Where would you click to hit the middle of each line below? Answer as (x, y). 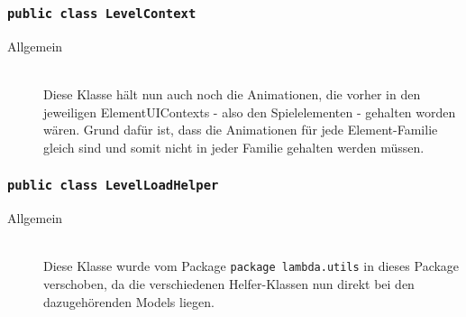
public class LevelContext (102, 13)
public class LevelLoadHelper (113, 186)
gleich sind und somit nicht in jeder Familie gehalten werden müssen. (234, 147)
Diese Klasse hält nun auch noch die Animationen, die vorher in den (232, 93)
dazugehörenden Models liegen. (129, 301)
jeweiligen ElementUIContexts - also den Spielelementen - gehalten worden (250, 112)
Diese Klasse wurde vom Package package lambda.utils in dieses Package (251, 266)
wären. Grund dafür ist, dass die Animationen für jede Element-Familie (241, 130)
